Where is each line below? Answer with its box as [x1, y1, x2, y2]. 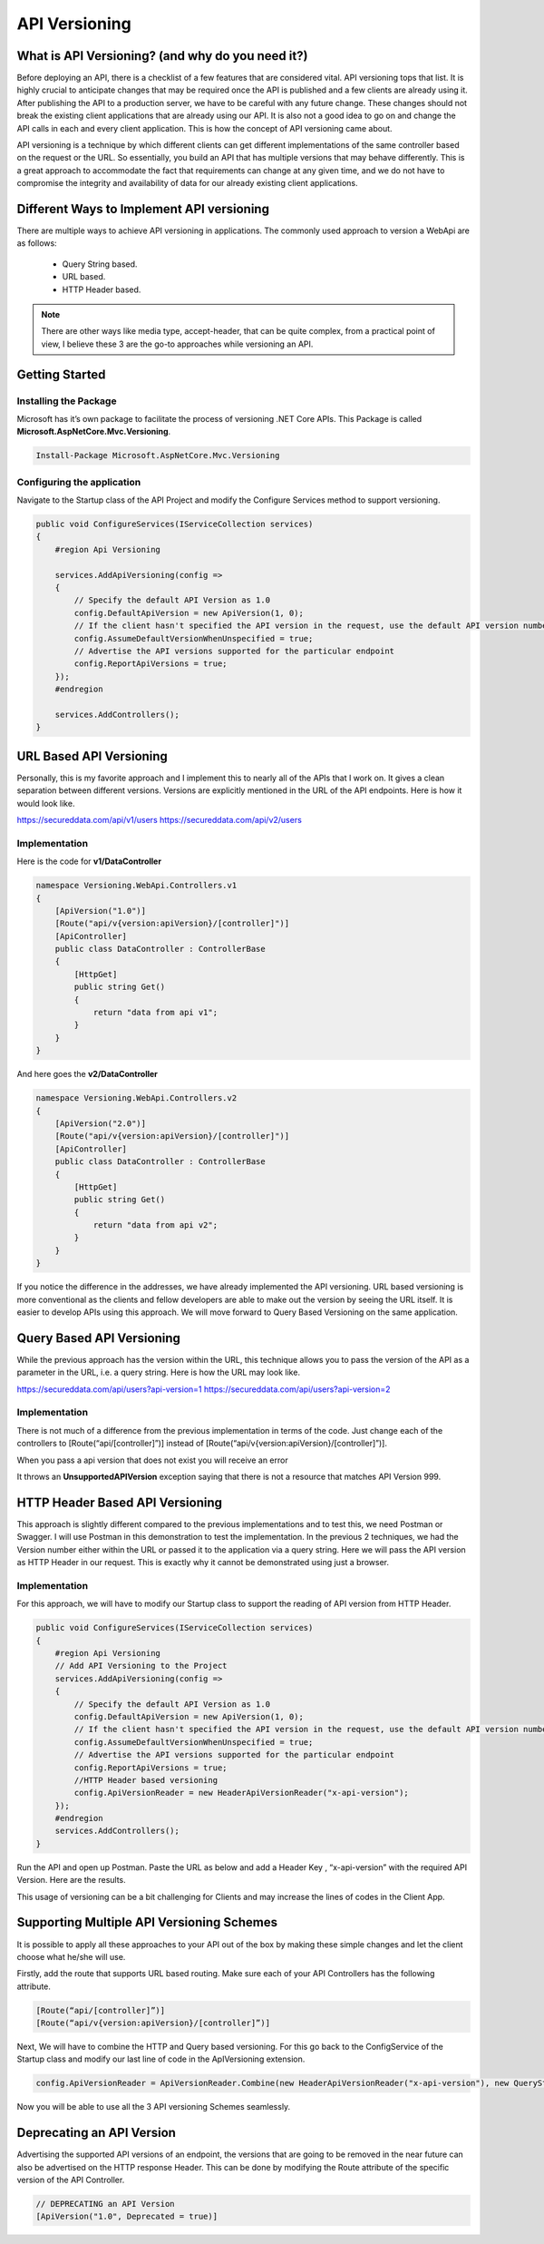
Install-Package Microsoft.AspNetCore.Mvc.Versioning [35, 450, 280, 461]
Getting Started [16, 367, 106, 382]
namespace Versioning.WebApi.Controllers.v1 [35, 880, 238, 891]
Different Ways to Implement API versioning [16, 201, 269, 217]
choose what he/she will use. [16, 1951, 126, 1962]
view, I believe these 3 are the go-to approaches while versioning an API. [41, 338, 314, 349]
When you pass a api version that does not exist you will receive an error [16, 1455, 289, 1465]
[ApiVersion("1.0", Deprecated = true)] [35, 2211, 218, 2222]
